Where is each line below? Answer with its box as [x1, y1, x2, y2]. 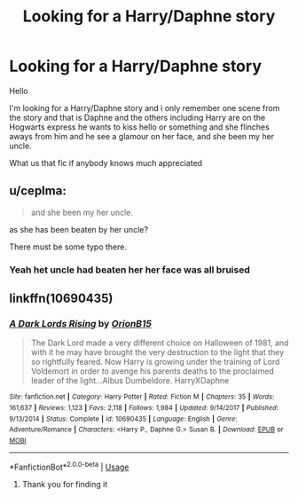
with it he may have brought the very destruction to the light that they [30, 347, 285, 358]
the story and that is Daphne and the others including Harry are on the [9, 112, 266, 123]
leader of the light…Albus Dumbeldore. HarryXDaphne [30, 375, 230, 386]
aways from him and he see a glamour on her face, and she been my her [9, 130, 275, 141]
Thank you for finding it [21, 478, 108, 489]
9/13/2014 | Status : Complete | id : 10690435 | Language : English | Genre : [9, 415, 238, 423]
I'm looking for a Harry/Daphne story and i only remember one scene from [9, 102, 280, 113]
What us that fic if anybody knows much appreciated [9, 157, 202, 168]
